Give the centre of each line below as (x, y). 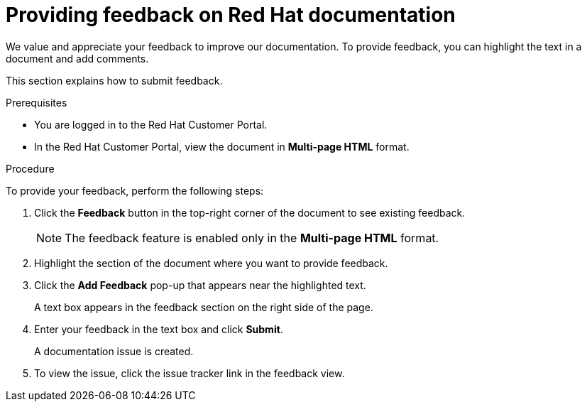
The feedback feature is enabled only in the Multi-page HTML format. (252, 238)
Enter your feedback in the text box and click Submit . (159, 329)
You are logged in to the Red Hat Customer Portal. (151, 124)
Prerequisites (37, 102)
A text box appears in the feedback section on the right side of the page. (204, 307)
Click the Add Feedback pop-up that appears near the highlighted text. (200, 285)
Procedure (30, 168)
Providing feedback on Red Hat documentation (231, 15)
